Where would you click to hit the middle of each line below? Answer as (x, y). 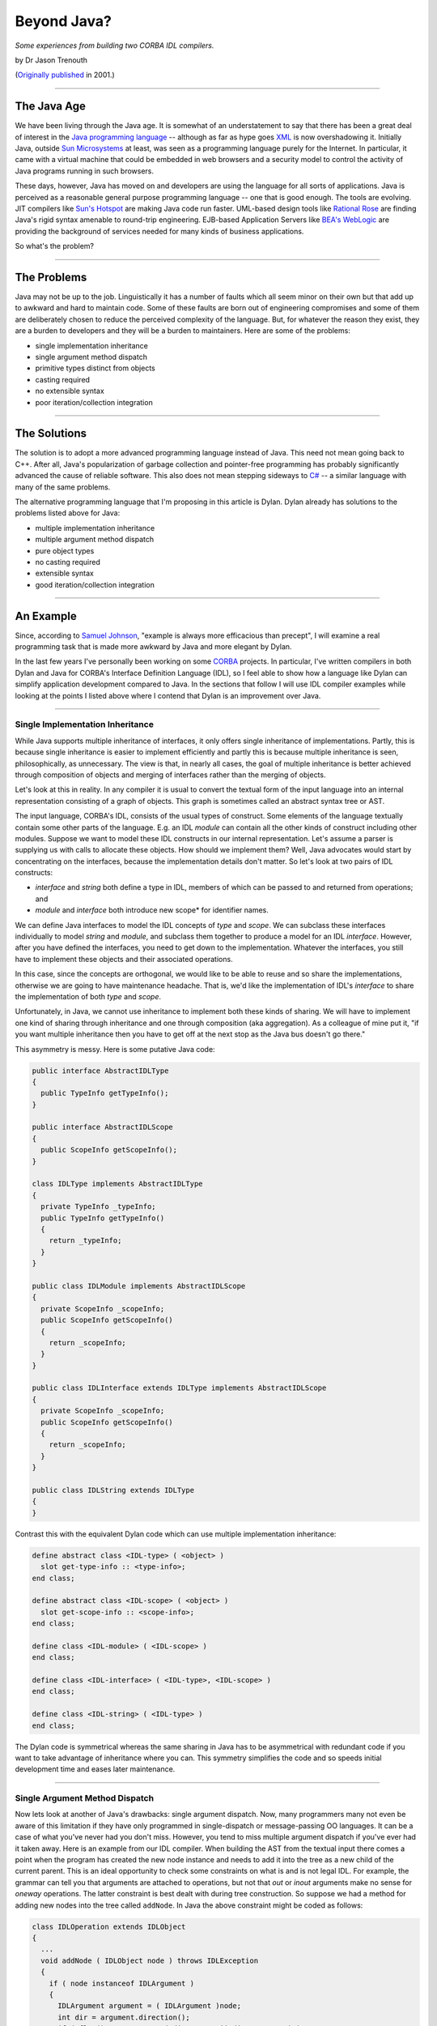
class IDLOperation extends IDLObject (109, 1926)
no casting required (68, 562)
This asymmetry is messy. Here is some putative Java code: (115, 1049)
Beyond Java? (64, 21)
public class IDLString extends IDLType (113, 1490)
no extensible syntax (70, 391)
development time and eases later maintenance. (95, 1769)
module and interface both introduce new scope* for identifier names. (152, 910)
